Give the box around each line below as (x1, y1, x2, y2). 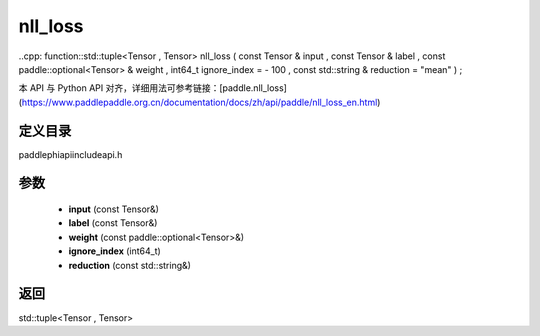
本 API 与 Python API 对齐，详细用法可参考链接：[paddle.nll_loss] (18, 82, 287, 94)
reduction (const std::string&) (68, 259, 192, 271)
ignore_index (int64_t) (68, 245, 162, 257)
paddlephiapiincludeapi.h (18, 148, 123, 160)
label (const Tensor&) (68, 217, 158, 229)
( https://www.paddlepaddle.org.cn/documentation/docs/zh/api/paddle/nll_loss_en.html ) (18, 96, 381, 108)
